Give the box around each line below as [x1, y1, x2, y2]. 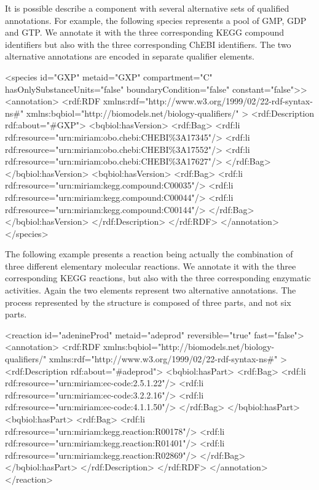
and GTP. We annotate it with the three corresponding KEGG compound [5, 26, 284, 39]
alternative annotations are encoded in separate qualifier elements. [5, 50, 254, 63]
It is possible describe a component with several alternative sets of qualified [5, 2, 289, 14]
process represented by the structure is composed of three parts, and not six [5, 295, 291, 308]
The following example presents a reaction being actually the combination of [5, 247, 293, 260]
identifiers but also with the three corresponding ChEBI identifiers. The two [5, 37, 291, 50]
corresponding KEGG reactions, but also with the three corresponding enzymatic [5, 271, 311, 284]
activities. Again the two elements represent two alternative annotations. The [5, 284, 296, 297]
